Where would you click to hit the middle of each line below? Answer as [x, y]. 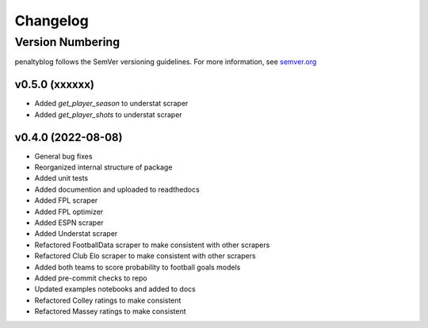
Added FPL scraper [66, 200]
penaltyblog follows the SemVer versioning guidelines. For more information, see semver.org [166, 62]
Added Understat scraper [76, 234]
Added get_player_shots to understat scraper [108, 114]
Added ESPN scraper [69, 223]
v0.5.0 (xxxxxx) [55, 84]
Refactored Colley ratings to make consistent [108, 300]
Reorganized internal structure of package [103, 167]
